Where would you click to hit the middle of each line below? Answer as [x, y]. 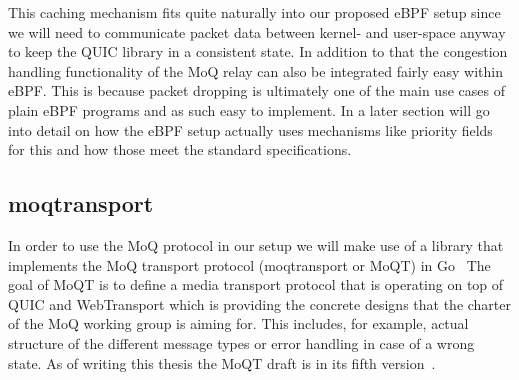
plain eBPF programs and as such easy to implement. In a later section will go [249, 109]
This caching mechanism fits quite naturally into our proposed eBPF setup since [254, 12]
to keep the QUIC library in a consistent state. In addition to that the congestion [258, 51]
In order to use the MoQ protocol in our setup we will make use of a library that [256, 244]
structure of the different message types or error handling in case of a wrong [241, 342]
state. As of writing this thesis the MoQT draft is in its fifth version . [222, 362]
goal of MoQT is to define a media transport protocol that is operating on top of [256, 284]
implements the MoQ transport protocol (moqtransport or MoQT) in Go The [249, 264]
